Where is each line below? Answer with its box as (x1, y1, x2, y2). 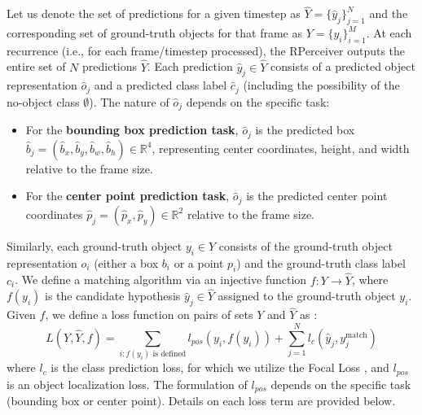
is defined (152, 350, 187, 359)
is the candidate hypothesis (45, 287, 181, 304)
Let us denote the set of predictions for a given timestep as (7, 5, 301, 22)
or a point (174, 254, 224, 271)
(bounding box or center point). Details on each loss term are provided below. (7, 392, 396, 409)
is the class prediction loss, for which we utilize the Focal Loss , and (51, 359, 389, 376)
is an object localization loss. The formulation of (7, 375, 248, 392)
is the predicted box (255, 121, 355, 138)
